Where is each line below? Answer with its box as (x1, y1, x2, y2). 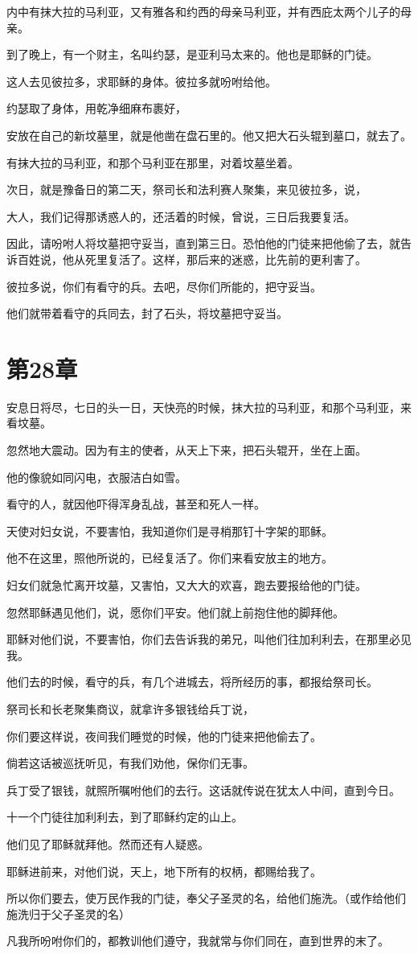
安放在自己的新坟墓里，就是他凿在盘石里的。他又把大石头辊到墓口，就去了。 (6, 126, 412, 143)
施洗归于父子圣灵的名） (6, 905, 130, 922)
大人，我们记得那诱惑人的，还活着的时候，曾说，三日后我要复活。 (6, 208, 355, 224)
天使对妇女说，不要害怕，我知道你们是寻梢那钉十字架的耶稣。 (6, 522, 333, 539)
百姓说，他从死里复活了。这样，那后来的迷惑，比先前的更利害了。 (17, 250, 367, 267)
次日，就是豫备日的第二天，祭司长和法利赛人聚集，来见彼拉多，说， (6, 181, 367, 198)
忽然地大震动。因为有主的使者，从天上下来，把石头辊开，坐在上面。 (6, 442, 367, 458)
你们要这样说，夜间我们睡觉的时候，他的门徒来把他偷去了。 (6, 727, 322, 744)
